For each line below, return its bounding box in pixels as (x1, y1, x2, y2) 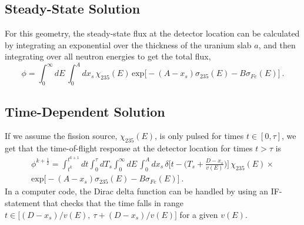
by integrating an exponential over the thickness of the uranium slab (5, 38, 252, 51)
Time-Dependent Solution (5, 102, 165, 120)
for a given (179, 208, 218, 220)
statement (5, 196, 41, 209)
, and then (258, 38, 296, 51)
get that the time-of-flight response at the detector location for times (5, 142, 253, 154)
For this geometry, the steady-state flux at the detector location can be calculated (5, 27, 300, 39)
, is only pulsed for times (155, 130, 244, 142)
